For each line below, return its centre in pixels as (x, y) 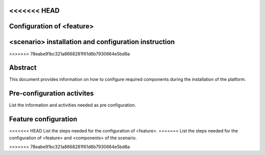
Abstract (23, 68)
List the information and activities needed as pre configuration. (73, 105)
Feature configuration (43, 119)
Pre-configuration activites (52, 93)
